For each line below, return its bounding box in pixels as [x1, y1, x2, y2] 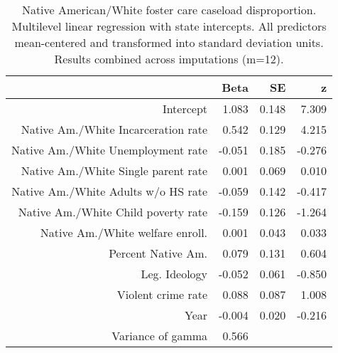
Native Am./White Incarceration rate [21, 121, 208, 137]
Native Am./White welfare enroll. [40, 224, 208, 241]
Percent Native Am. [109, 245, 208, 261]
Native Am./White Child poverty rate [18, 204, 208, 220]
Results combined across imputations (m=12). [54, 51, 284, 67]
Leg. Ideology [141, 265, 208, 282]
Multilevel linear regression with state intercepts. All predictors [11, 18, 327, 34]
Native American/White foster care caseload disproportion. [21, 1, 317, 18]
